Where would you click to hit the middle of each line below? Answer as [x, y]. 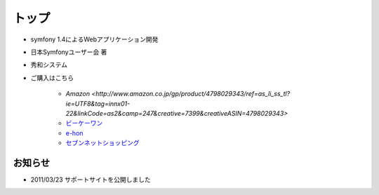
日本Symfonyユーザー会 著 [69, 52]
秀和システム [49, 65]
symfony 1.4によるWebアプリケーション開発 [94, 39]
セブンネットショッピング [102, 143]
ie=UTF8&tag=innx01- [98, 103]
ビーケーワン [84, 123]
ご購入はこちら [52, 78]
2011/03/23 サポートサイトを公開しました [91, 180]
